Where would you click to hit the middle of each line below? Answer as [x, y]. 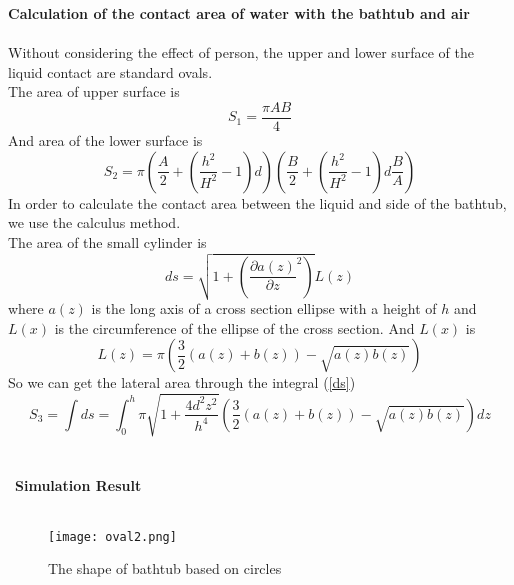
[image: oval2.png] [112, 536]
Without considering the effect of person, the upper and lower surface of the [241, 52]
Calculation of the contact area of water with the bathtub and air [239, 13]
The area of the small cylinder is [107, 241]
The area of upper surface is [94, 91]
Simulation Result [78, 484]
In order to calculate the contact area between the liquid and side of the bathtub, [257, 202]
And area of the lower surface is [105, 140]
